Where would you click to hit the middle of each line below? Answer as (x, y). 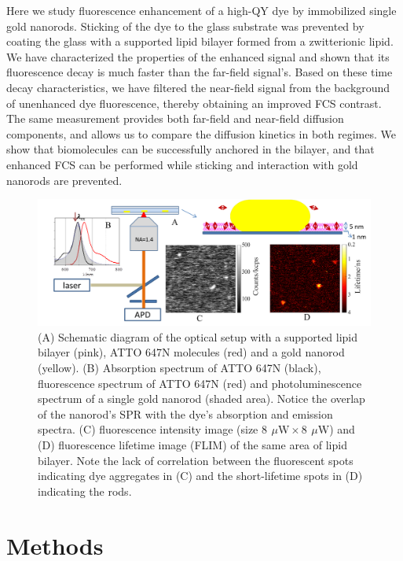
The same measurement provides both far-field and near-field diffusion (175, 118)
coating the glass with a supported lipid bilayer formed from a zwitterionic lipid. (200, 41)
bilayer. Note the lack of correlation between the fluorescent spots (196, 460)
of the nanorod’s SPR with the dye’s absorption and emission (185, 413)
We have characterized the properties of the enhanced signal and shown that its (198, 56)
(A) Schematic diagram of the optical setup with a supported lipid (198, 336)
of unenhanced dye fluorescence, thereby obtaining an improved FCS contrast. (194, 103)
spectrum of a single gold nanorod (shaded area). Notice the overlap (201, 399)
